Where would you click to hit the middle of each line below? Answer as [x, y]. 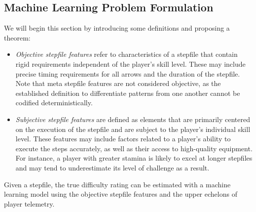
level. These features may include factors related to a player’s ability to [123, 139]
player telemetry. [29, 203]
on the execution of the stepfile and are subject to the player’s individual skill [133, 129]
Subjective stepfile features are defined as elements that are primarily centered [133, 119]
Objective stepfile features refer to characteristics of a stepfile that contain [127, 54]
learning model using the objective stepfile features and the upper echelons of [121, 194]
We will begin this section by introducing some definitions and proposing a [117, 28]
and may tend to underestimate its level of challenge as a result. [112, 167]
